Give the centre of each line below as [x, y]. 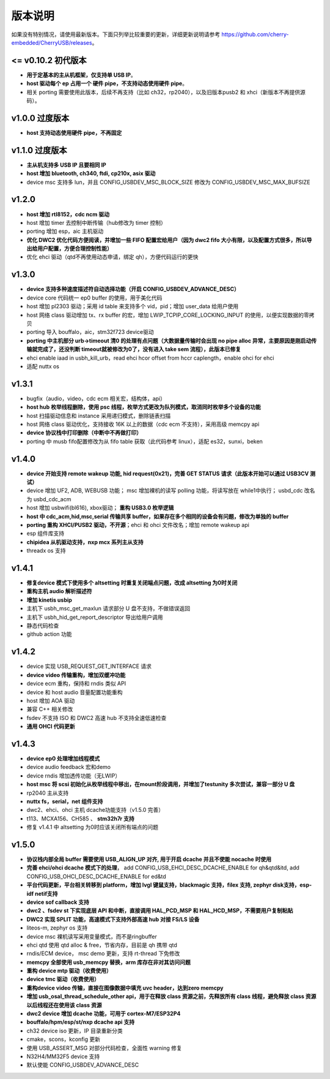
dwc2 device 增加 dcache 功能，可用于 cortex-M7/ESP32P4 [104, 1013]
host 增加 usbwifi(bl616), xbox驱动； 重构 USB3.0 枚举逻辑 [100, 508]
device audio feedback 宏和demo [69, 767]
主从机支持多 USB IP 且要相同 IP [66, 165]
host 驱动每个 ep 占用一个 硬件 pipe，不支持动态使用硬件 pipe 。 [107, 83]
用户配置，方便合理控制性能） [75, 249]
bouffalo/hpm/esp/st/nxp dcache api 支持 [80, 1022]
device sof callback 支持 [58, 902]
